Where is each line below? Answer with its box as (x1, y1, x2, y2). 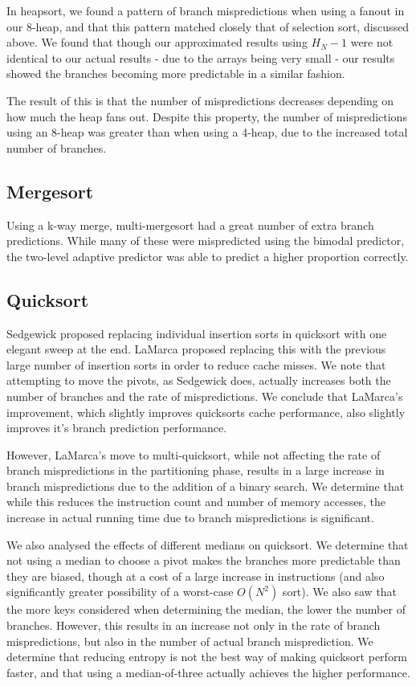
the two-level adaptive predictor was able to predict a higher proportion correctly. (6, 247, 409, 264)
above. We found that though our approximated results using (6, 34, 308, 51)
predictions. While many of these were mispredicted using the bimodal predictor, (6, 232, 405, 249)
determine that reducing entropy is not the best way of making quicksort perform (6, 648, 408, 665)
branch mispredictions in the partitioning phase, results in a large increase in (6, 462, 385, 479)
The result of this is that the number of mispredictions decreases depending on (6, 92, 394, 108)
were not (350, 34, 394, 51)
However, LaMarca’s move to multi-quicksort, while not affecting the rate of (6, 446, 381, 463)
